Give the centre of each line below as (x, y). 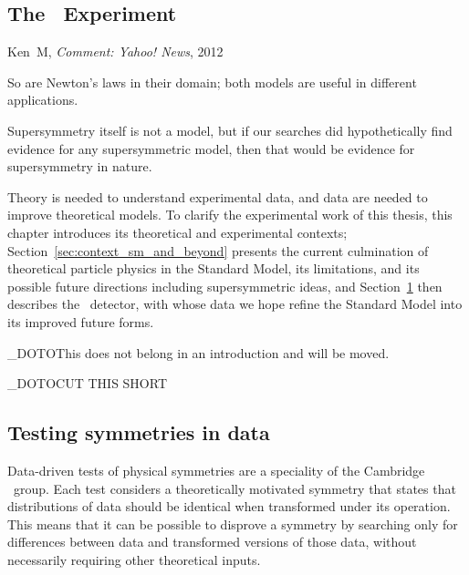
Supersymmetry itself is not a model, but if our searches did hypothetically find (230, 130)
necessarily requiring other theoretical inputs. (134, 559)
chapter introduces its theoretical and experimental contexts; (177, 232)
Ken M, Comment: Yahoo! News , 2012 (115, 51)
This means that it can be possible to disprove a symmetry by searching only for (233, 524)
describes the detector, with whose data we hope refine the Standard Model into (235, 304)
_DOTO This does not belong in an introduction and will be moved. (198, 352)
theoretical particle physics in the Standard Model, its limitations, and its (214, 268)
